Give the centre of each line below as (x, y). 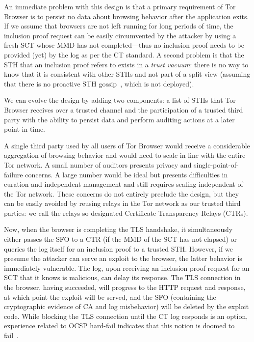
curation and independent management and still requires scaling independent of (124, 184)
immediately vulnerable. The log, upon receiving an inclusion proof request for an (127, 268)
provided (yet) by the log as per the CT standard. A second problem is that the (124, 54)
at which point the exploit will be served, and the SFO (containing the (110, 297)
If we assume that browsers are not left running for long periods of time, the (119, 26)
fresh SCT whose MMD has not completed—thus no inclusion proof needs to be (124, 45)
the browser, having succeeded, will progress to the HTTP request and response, (125, 287)
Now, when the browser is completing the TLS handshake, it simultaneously (118, 229)
